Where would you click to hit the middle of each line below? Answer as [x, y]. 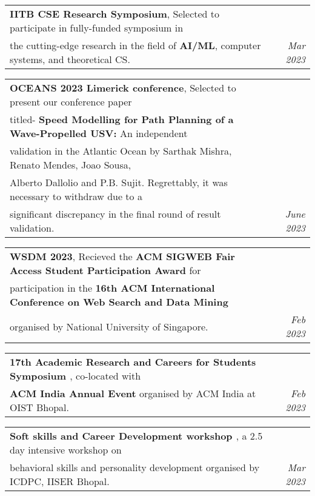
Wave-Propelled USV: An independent [99, 133]
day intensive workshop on [66, 450]
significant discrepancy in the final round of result [115, 214]
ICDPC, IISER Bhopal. [60, 481]
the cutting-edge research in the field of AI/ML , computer [135, 45]
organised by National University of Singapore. [109, 326]
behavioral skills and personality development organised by [135, 467]
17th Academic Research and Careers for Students [133, 362]
